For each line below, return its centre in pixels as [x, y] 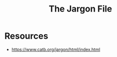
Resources [26, 36]
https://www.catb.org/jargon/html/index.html [56, 49]
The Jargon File [80, 9]
